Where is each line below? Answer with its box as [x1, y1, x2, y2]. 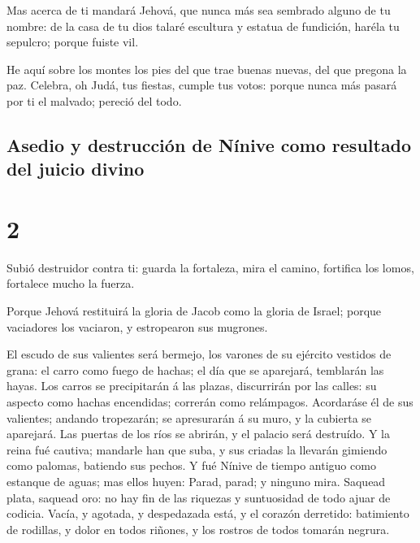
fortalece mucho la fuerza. [6, 275, 135, 292]
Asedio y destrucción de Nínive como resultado [6, 132, 412, 157]
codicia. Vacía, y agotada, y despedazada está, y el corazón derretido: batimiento [6, 505, 409, 522]
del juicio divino [6, 156, 145, 181]
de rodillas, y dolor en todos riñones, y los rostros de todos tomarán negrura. [6, 520, 390, 537]
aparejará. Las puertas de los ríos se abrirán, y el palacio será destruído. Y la [6, 425, 390, 442]
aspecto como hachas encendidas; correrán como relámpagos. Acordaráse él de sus [6, 393, 414, 411]
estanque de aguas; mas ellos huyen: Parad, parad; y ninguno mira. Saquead [6, 472, 386, 489]
